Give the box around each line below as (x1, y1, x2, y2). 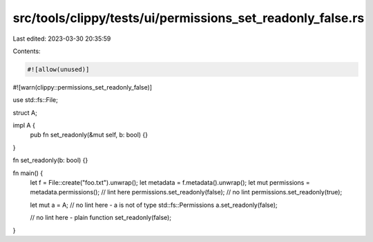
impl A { (12, 121, 36, 130)
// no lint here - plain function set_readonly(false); (30, 214, 172, 222)
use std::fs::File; (12, 96, 58, 104)
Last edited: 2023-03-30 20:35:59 (12, 34, 111, 43)
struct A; (12, 108, 37, 117)
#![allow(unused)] (27, 65, 90, 73)
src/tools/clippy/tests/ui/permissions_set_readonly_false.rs (12, 10, 365, 26)
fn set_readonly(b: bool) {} (12, 156, 88, 165)
